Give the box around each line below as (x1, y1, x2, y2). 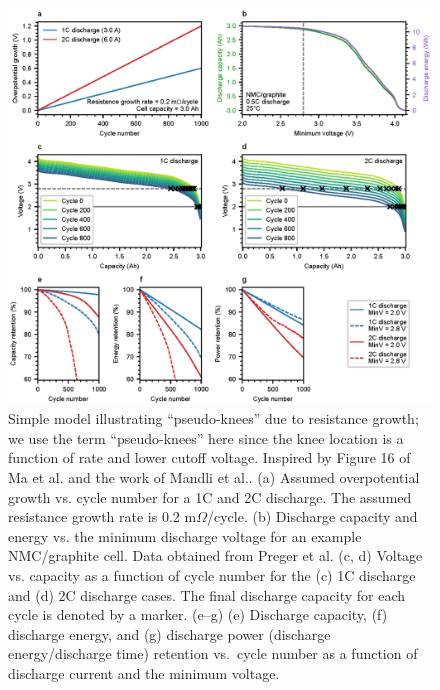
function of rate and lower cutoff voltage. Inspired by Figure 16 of (8, 447, 411, 468)
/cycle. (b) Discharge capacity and (206, 506, 418, 527)
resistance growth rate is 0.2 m (8, 506, 197, 527)
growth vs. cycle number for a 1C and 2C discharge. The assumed (8, 486, 412, 507)
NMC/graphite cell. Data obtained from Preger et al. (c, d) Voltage (8, 545, 423, 566)
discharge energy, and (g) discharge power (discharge (8, 623, 331, 644)
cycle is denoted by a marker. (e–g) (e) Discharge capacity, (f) (8, 604, 388, 625)
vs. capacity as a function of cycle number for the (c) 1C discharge (8, 565, 416, 586)
